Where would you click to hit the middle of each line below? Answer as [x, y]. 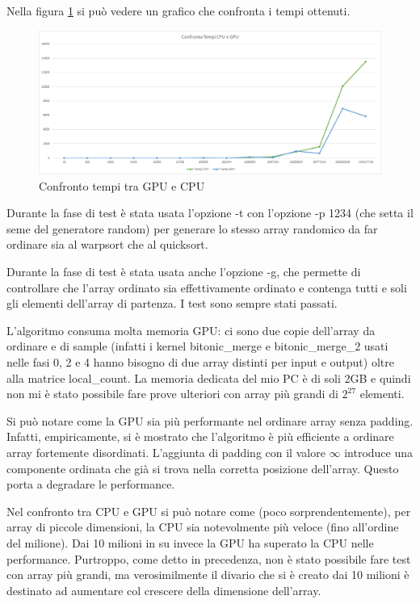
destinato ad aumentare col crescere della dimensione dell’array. [164, 590]
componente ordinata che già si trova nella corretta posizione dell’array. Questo [203, 468]
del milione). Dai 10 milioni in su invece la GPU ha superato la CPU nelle [190, 542]
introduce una [379, 452]
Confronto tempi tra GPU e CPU [122, 185]
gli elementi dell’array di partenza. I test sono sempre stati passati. [172, 303]
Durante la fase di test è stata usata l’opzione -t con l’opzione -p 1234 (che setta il [210, 213]
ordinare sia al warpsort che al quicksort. [107, 244]
